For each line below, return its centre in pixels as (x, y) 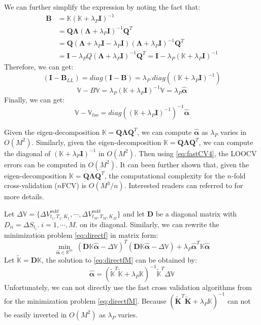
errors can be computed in (45, 164)
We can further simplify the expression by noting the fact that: (102, 7)
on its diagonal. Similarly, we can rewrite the (150, 224)
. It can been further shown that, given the (182, 164)
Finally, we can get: (35, 99)
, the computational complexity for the (165, 175)
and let (134, 213)
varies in (234, 132)
